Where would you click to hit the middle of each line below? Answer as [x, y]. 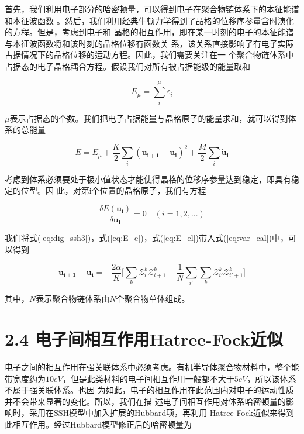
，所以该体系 [272, 378]
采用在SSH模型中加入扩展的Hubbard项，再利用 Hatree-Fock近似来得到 [161, 413]
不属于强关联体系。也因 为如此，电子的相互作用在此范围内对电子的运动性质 [149, 390]
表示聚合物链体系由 [73, 299]
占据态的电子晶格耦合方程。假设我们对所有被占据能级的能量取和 [127, 66]
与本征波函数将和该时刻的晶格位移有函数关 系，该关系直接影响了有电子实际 [149, 43]
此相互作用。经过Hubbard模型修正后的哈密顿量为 [99, 424]
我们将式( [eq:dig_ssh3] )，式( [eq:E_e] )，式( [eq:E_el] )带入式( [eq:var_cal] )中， [146, 238]
